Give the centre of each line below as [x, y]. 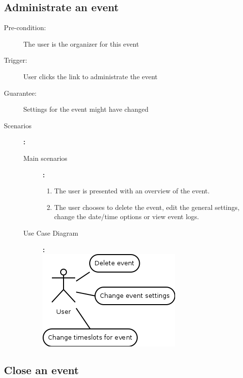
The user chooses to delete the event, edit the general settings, [147, 207]
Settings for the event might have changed [86, 109]
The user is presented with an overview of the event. [132, 191]
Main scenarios [45, 158]
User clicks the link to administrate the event [90, 76]
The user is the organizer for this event [81, 43]
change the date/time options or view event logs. [127, 216]
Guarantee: [20, 93]
